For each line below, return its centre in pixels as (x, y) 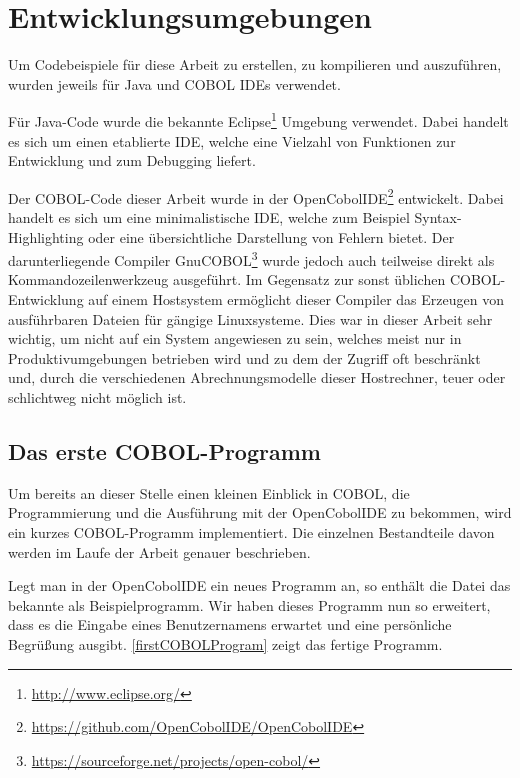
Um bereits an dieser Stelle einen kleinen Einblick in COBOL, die (209, 492)
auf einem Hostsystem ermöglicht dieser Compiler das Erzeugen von (296, 299)
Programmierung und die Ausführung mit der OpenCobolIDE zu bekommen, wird (260, 512)
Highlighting (46, 236)
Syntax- (438, 217)
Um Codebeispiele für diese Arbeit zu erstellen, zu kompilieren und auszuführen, (255, 64)
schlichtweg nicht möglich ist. (97, 397)
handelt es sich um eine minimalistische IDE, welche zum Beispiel (209, 217)
